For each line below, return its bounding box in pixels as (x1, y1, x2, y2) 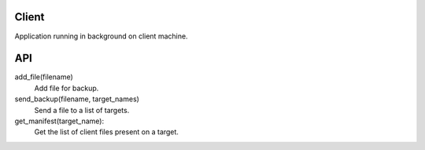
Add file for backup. (34, 83, 99, 93)
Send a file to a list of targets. (34, 105, 130, 115)
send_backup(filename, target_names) (14, 94, 139, 104)
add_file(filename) (14, 72, 74, 82)
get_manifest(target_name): (14, 116, 105, 126)
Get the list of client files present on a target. (34, 127, 179, 137)
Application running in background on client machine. (14, 31, 188, 41)
